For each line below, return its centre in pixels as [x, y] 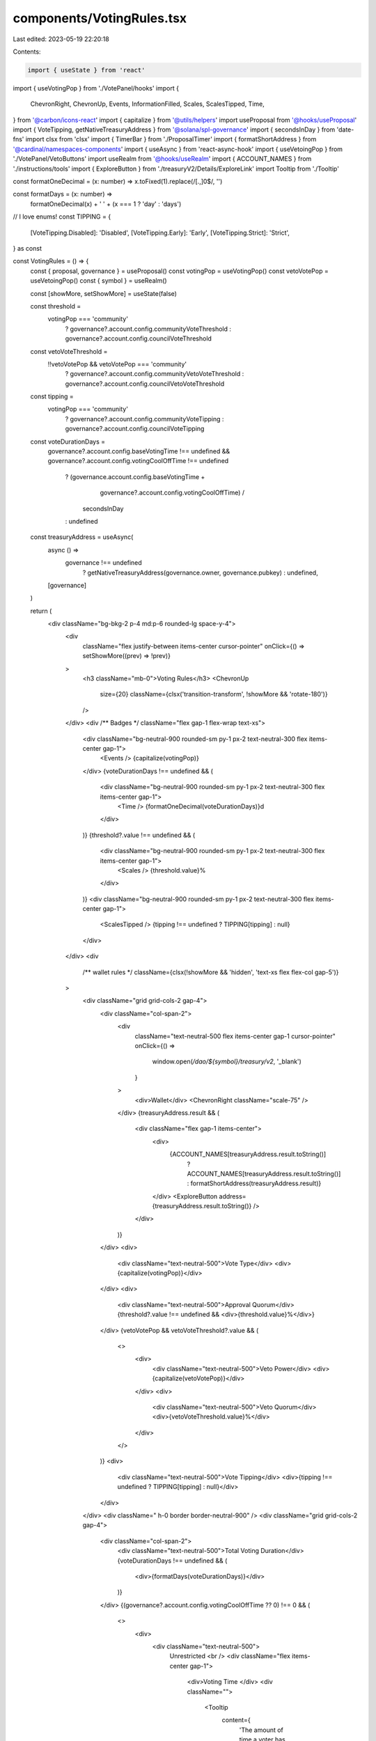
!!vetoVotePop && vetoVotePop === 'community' [117, 364]
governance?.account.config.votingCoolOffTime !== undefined [138, 461]
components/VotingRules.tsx [100, 18]
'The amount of [261, 1730]
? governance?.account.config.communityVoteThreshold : [148, 329]
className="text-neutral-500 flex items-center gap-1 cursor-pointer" [235, 1036]
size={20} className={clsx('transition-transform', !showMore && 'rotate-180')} [214, 694]
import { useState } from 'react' [86, 70]
